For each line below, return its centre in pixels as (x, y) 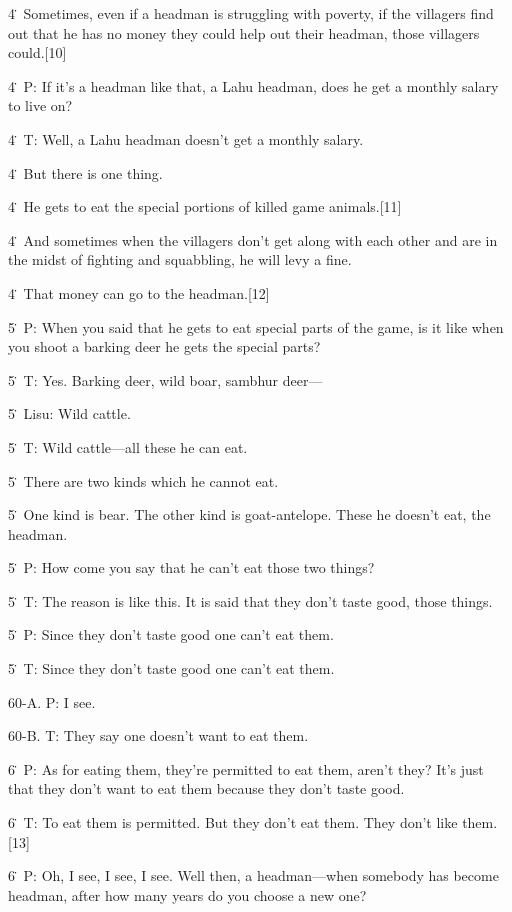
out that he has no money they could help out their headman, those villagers (244, 32)
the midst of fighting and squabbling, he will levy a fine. (180, 259)
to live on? (40, 105)
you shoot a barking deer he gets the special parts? (164, 346)
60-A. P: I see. (52, 701)
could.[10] (37, 52)
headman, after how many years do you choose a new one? (187, 894)
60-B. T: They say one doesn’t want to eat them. (158, 735)
